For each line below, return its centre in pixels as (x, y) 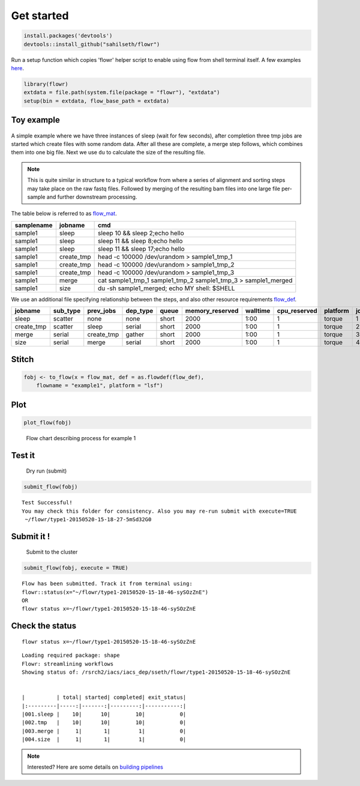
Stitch (22, 359)
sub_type (67, 311)
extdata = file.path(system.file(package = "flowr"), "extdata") (122, 92)
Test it (23, 455)
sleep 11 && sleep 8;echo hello (140, 241)
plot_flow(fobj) (48, 422)
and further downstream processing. (92, 197)
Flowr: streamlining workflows (68, 664)
